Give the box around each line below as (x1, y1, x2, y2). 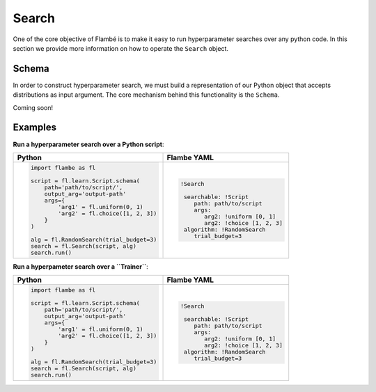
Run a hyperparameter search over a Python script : (13, 140, 164, 148)
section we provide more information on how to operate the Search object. (13, 44, 229, 52)
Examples (13, 122, 57, 134)
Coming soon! (13, 103, 54, 111)
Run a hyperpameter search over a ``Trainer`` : (13, 262, 149, 271)
